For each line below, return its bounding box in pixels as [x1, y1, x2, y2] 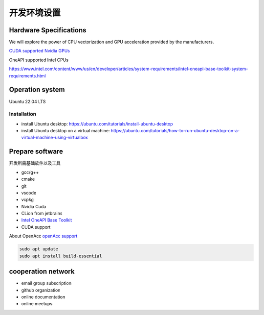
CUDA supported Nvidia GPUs [9, 48, 70, 54]
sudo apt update [19, 246, 59, 252]
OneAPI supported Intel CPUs [9, 57, 68, 63]
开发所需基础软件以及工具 [9, 160, 61, 166]
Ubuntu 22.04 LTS [9, 98, 46, 104]
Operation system [9, 86, 66, 94]
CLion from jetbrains [21, 211, 63, 217]
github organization [21, 287, 61, 293]
